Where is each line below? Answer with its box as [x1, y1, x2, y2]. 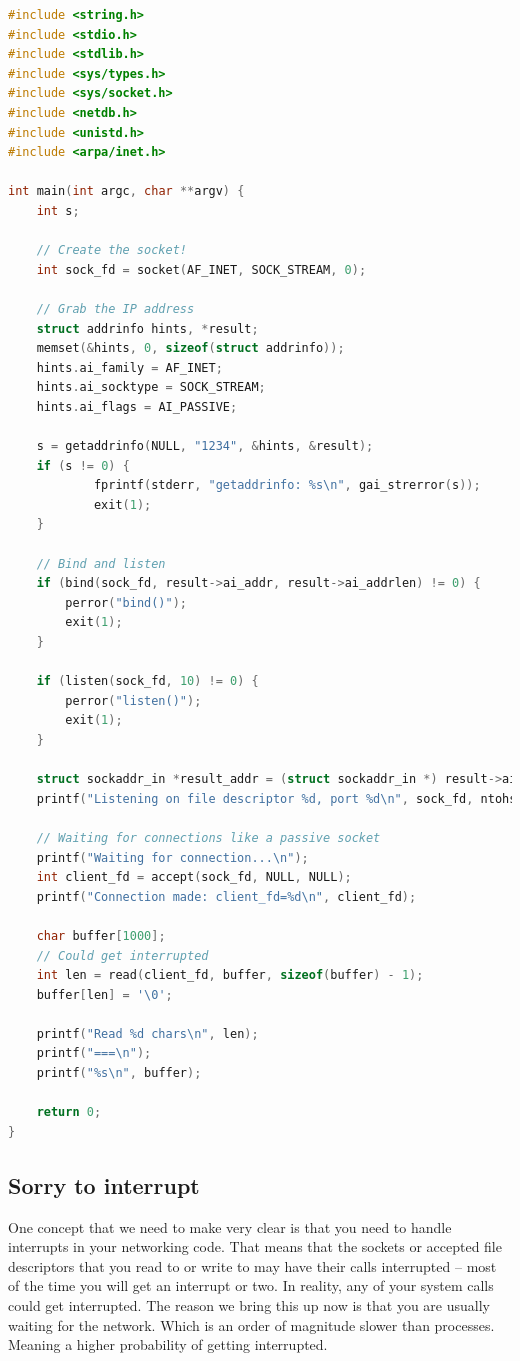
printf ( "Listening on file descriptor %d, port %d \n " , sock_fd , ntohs [36, 791, 517, 806]
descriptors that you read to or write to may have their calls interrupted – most [8, 1255, 497, 1276]
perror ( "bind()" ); [65, 595, 188, 610]
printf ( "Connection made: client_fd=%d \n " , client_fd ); [36, 889, 417, 904]
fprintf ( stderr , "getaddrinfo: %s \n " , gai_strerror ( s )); [93, 478, 481, 493]
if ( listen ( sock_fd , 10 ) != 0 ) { [36, 674, 259, 689]
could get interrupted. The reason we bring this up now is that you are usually [8, 1295, 490, 1316]
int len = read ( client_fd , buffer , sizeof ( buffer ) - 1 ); [36, 968, 424, 983]
